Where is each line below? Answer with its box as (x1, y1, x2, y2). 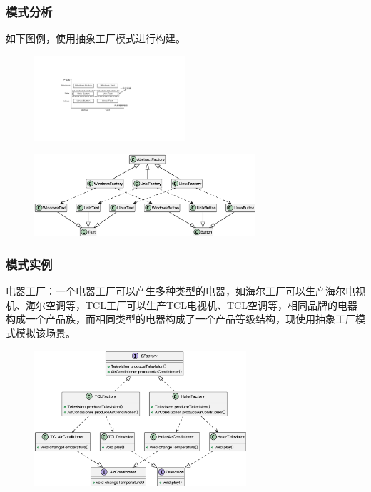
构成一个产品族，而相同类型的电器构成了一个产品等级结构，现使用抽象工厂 (6, 311, 355, 326)
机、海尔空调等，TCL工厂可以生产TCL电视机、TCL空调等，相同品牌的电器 (6, 297, 357, 312)
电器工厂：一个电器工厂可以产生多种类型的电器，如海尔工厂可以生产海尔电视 (6, 283, 365, 298)
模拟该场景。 (15, 326, 76, 341)
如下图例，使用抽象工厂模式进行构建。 (6, 31, 185, 46)
